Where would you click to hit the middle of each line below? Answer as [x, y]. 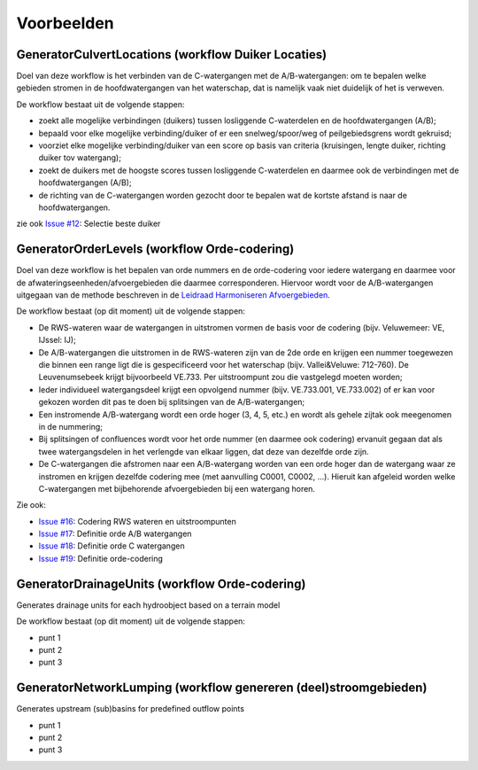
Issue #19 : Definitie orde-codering [101, 558]
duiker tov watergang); [80, 158]
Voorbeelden [65, 23]
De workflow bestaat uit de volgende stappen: [100, 104]
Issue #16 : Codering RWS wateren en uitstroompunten [137, 521]
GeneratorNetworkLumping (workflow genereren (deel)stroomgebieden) [222, 688]
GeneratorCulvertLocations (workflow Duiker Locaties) [172, 54]
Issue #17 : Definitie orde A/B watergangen [115, 534]
